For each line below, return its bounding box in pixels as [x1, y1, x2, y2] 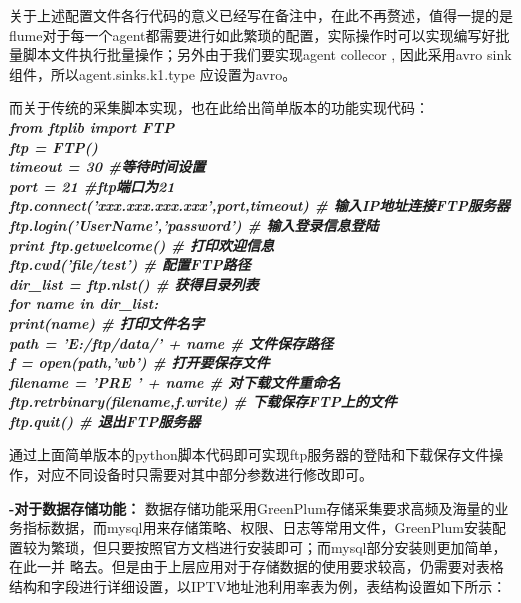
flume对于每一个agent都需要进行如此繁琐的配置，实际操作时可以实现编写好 [9, 24, 496, 45]
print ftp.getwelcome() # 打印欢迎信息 [9, 234, 275, 255]
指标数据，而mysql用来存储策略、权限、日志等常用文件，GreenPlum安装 [22, 517, 493, 538]
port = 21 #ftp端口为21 [9, 175, 175, 196]
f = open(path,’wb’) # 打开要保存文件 [9, 352, 270, 373]
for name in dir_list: [9, 293, 159, 314]
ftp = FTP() [9, 136, 98, 157]
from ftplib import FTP [9, 116, 175, 137]
